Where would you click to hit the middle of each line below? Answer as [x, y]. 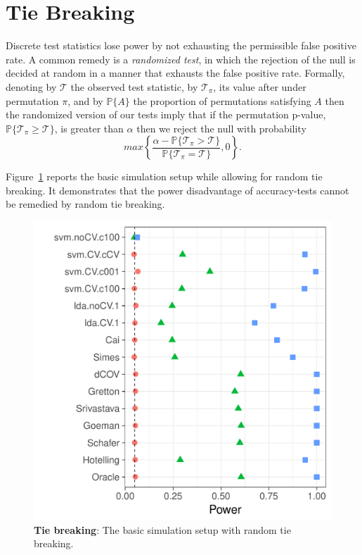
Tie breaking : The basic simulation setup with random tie [162, 529]
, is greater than [89, 128]
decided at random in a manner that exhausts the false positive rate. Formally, [175, 73]
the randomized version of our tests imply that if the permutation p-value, [166, 114]
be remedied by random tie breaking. [85, 204]
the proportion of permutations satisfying [222, 100]
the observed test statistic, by [134, 86]
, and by [85, 100]
